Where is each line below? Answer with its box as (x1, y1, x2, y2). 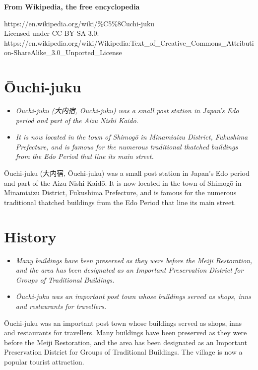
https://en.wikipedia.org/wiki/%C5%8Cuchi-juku (4, 18, 155, 28)
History (4, 226, 57, 246)
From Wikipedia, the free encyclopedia (4, 1, 140, 11)
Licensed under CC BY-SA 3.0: (4, 28, 99, 38)
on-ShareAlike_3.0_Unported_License (4, 47, 122, 58)
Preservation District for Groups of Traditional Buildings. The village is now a (4, 347, 243, 357)
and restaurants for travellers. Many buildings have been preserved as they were (4, 327, 247, 338)
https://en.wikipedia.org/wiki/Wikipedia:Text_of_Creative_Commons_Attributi (4, 37, 254, 48)
